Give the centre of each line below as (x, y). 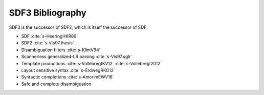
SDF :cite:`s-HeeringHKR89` (50, 36)
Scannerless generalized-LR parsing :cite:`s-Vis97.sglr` (77, 57)
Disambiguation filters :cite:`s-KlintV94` (61, 50)
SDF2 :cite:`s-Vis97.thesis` (48, 43)
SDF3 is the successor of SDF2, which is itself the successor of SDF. (78, 27)
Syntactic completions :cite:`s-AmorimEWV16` (68, 77)
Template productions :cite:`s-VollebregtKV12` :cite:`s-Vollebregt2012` (92, 63)
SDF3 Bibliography (48, 13)
